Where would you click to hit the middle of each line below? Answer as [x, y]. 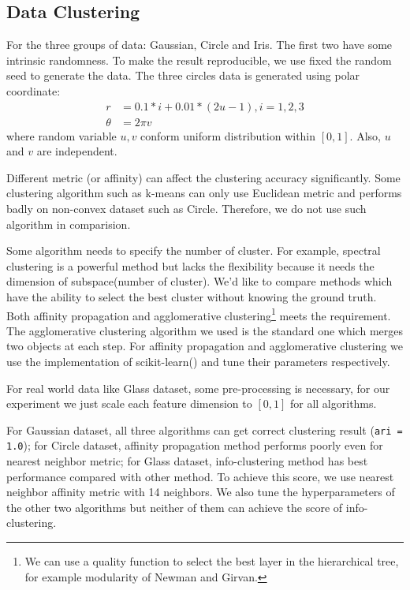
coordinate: [34, 90]
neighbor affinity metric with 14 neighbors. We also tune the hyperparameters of [201, 492]
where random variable [61, 135]
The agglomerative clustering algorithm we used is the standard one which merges [205, 330]
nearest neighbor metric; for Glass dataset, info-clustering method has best [187, 461]
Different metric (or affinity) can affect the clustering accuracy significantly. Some [203, 177]
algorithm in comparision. [69, 224]
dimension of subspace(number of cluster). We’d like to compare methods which [199, 281]
